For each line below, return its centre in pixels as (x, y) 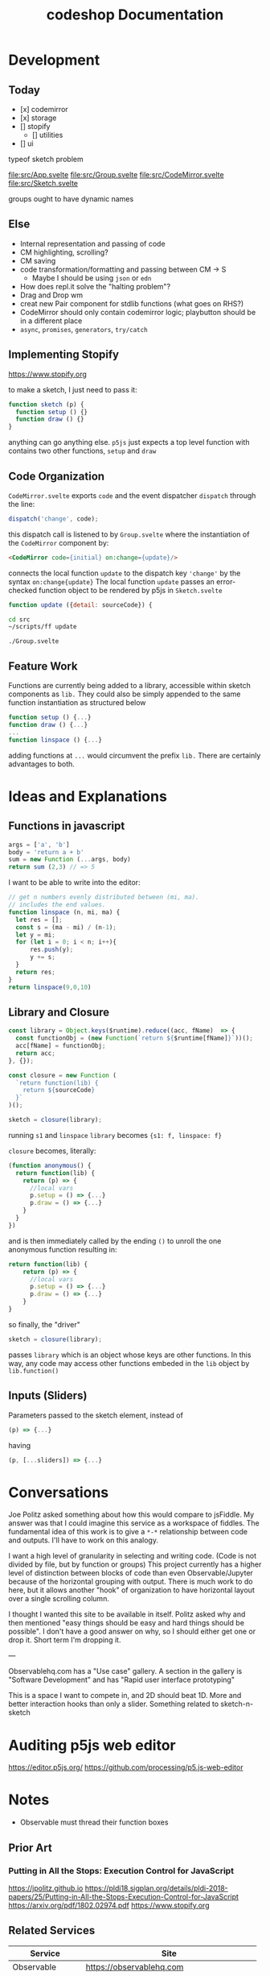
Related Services (52, 1930)
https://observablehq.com (135, 1966)
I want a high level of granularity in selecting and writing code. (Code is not (133, 1556)
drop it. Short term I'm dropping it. (65, 1640)
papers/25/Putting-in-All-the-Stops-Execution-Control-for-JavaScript (124, 1896)
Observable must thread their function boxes (94, 1822)
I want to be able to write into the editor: (74, 882)
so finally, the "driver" (44, 1324)
